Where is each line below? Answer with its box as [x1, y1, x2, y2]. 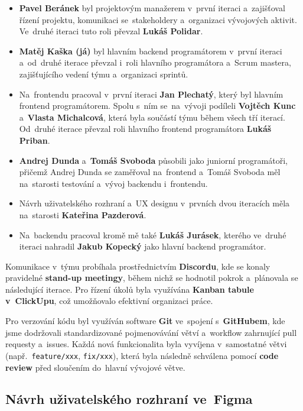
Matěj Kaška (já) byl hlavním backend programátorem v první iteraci [19, 44, 282, 57]
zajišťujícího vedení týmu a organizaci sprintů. [19, 67, 188, 80]
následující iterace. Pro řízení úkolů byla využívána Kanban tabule [5, 283, 254, 295]
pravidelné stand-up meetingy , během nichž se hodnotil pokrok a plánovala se [5, 271, 298, 284]
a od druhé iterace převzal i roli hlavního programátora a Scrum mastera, [19, 56, 291, 69]
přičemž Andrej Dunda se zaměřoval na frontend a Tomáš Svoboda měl [19, 166, 281, 178]
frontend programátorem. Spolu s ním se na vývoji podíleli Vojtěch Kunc [19, 99, 296, 112]
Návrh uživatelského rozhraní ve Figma [5, 390, 253, 408]
